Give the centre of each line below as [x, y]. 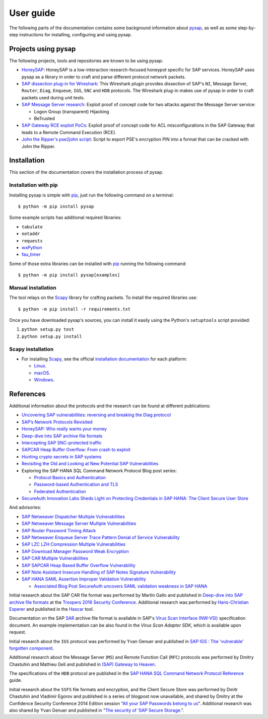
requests [32, 241]
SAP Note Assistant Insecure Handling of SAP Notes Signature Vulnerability [99, 572]
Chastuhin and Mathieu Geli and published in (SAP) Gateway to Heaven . [83, 664]
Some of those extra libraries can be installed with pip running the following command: [98, 264]
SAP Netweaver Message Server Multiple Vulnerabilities [79, 523]
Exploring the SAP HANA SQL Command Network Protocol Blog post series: [99, 470]
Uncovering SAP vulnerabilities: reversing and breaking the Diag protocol [96, 415]
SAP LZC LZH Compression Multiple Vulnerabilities [74, 544]
